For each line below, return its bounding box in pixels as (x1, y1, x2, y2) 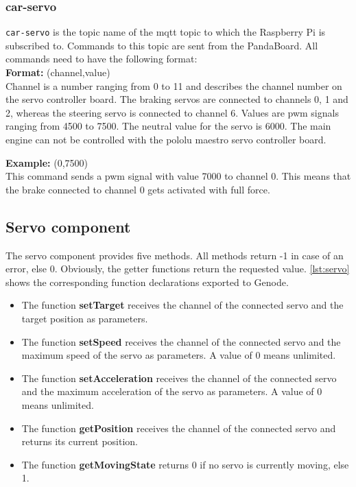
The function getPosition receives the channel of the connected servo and (21, 420, 336, 435)
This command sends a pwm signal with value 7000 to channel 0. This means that (5, 169, 351, 183)
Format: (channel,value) (5, 65, 110, 80)
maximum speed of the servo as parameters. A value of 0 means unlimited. (21, 348, 336, 362)
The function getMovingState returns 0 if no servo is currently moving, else (21, 457, 349, 471)
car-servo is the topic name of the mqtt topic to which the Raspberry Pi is (5, 25, 326, 39)
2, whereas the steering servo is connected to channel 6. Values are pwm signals (5, 105, 339, 119)
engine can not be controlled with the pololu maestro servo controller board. (5, 132, 327, 147)
